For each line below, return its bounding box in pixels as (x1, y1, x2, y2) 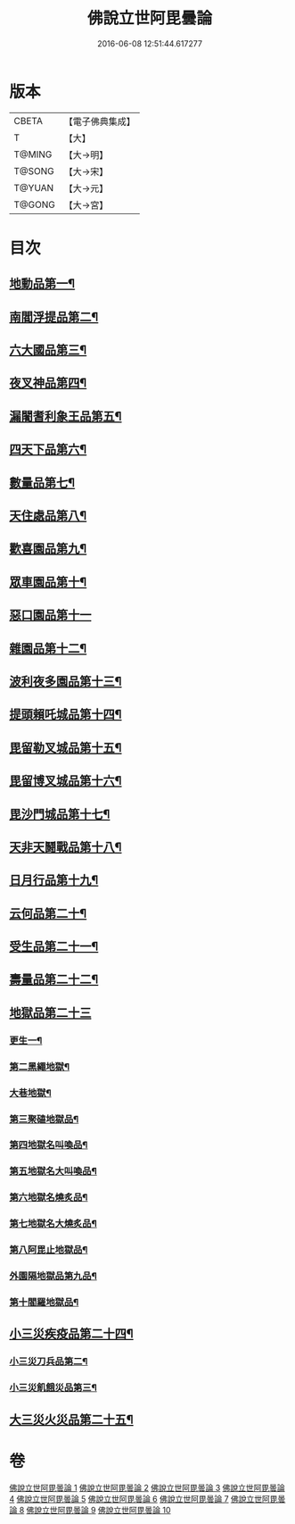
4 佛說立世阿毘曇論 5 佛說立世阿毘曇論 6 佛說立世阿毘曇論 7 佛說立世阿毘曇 (9, 1493, 286, 1504)
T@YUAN (13, 181, 54, 194)
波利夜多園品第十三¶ (9, 673, 122, 688)
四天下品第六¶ (9, 442, 87, 457)
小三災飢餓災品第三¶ (9, 1381, 98, 1394)
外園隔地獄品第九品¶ (9, 1270, 98, 1282)
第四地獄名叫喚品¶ (9, 1139, 88, 1152)
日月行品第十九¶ (9, 872, 99, 888)
